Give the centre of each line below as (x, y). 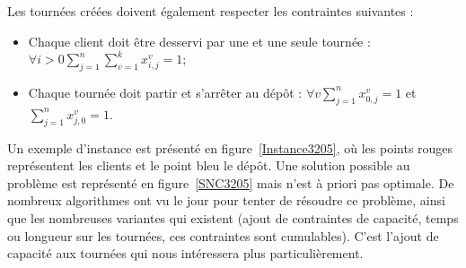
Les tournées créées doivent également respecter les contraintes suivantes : (211, 11)
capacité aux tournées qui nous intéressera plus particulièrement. (185, 253)
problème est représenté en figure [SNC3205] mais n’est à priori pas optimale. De (231, 182)
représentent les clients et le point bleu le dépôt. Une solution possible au (209, 165)
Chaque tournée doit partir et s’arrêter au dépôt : (165, 92)
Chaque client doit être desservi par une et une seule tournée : (199, 41)
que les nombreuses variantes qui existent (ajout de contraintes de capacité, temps (233, 217)
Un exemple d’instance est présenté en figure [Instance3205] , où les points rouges (230, 147)
